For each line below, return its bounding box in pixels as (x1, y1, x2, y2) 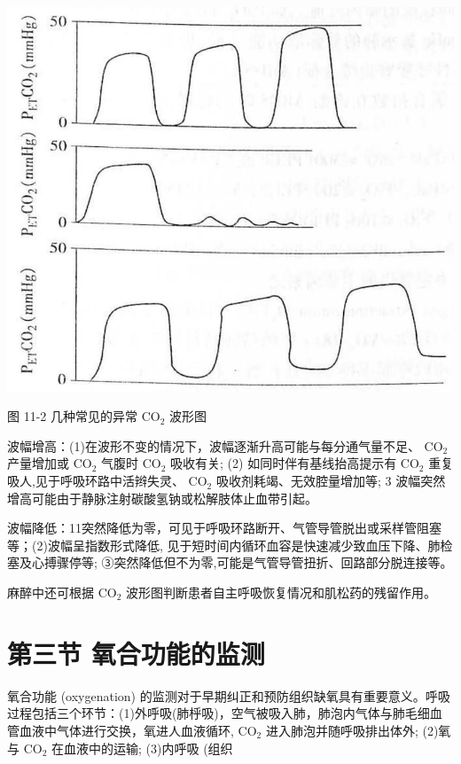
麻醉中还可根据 (7, 583, 94, 602)
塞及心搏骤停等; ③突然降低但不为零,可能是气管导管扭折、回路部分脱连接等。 (7, 553, 453, 572)
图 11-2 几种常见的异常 (7, 407, 137, 425)
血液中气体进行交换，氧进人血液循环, (19, 721, 234, 739)
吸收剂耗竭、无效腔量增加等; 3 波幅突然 (215, 472, 446, 490)
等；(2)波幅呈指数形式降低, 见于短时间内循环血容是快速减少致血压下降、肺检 (7, 535, 453, 554)
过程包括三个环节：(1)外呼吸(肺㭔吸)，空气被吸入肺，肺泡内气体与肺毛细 (7, 704, 430, 722)
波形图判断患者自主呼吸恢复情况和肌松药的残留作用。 (126, 583, 437, 602)
